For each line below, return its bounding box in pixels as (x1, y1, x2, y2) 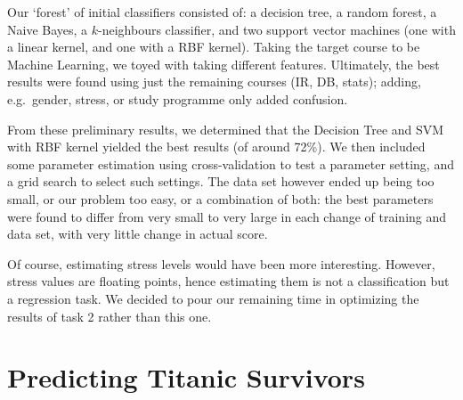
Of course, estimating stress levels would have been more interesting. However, (7, 254, 435, 273)
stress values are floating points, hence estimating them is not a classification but (7, 272, 450, 290)
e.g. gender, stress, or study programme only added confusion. (7, 89, 348, 108)
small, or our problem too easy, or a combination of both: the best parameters (7, 189, 434, 208)
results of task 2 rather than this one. (7, 306, 212, 325)
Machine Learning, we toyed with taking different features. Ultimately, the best (7, 54, 440, 73)
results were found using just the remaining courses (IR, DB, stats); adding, (7, 72, 421, 91)
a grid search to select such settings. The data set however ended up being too (7, 172, 435, 191)
